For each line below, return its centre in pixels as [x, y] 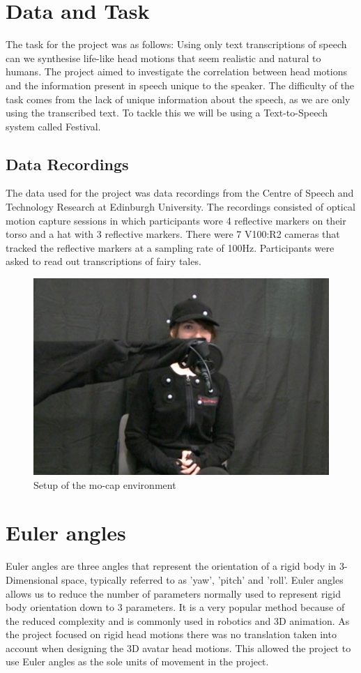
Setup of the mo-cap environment [105, 484]
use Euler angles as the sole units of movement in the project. [137, 661]
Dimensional [32, 579]
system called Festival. [53, 126]
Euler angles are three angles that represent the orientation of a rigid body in [171, 566]
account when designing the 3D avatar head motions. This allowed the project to [178, 648]
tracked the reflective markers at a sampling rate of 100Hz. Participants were [170, 247]
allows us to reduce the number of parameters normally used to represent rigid [173, 593]
